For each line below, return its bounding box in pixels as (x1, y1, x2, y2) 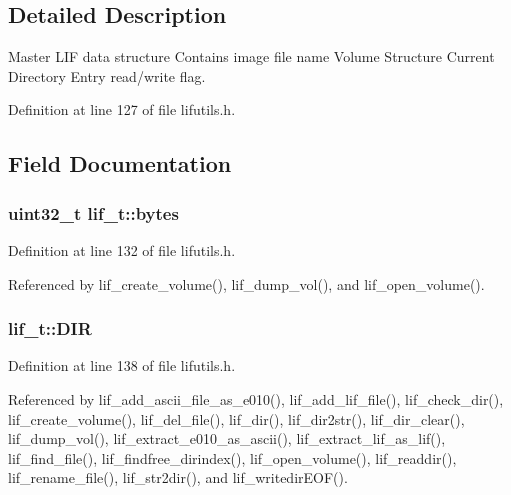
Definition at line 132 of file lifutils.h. (8, 239, 236, 260)
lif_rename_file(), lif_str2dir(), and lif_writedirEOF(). (8, 467, 348, 488)
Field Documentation (8, 148, 232, 179)
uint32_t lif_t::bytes (8, 200, 179, 225)
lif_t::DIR (8, 316, 92, 341)
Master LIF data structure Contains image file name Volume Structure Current (8, 46, 495, 67)
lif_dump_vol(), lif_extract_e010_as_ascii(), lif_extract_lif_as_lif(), (8, 428, 446, 449)
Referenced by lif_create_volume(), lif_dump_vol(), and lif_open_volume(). (8, 273, 485, 294)
